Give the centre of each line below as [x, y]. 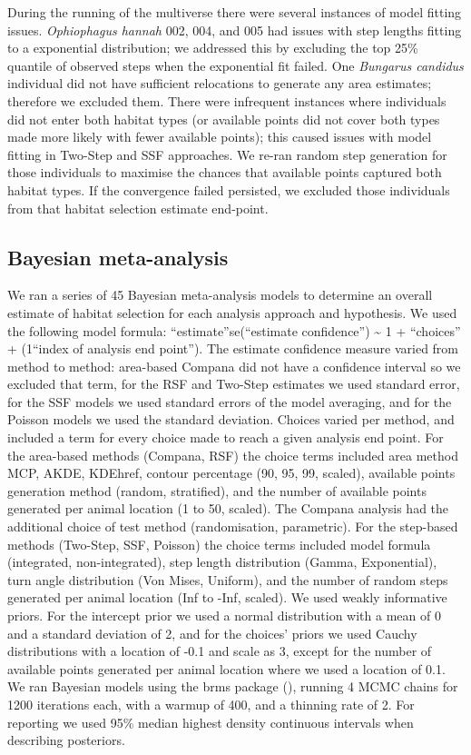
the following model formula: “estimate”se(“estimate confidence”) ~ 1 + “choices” [234, 330]
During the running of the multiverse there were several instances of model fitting [235, 12]
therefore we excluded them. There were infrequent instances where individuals [227, 100]
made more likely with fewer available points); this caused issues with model [220, 137]
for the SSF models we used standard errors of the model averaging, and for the [230, 401]
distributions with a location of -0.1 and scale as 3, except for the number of [220, 651]
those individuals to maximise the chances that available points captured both [225, 172]
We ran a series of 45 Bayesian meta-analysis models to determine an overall [220, 295]
